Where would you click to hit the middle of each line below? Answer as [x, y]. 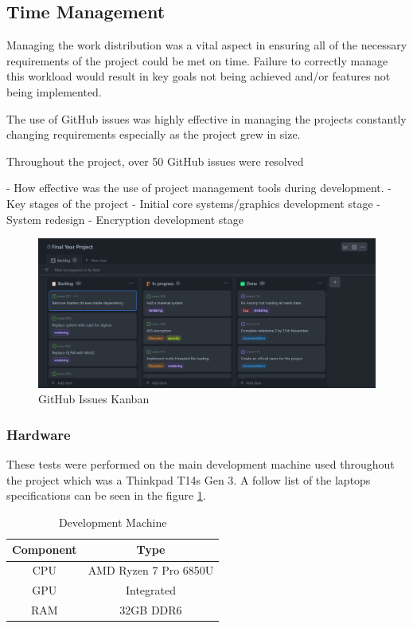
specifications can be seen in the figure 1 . [106, 495]
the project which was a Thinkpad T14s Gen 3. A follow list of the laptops [189, 479]
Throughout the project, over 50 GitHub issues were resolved [155, 161]
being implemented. [54, 91]
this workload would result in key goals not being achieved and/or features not [199, 76]
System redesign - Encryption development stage [125, 219]
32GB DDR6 [151, 610]
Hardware [39, 434]
